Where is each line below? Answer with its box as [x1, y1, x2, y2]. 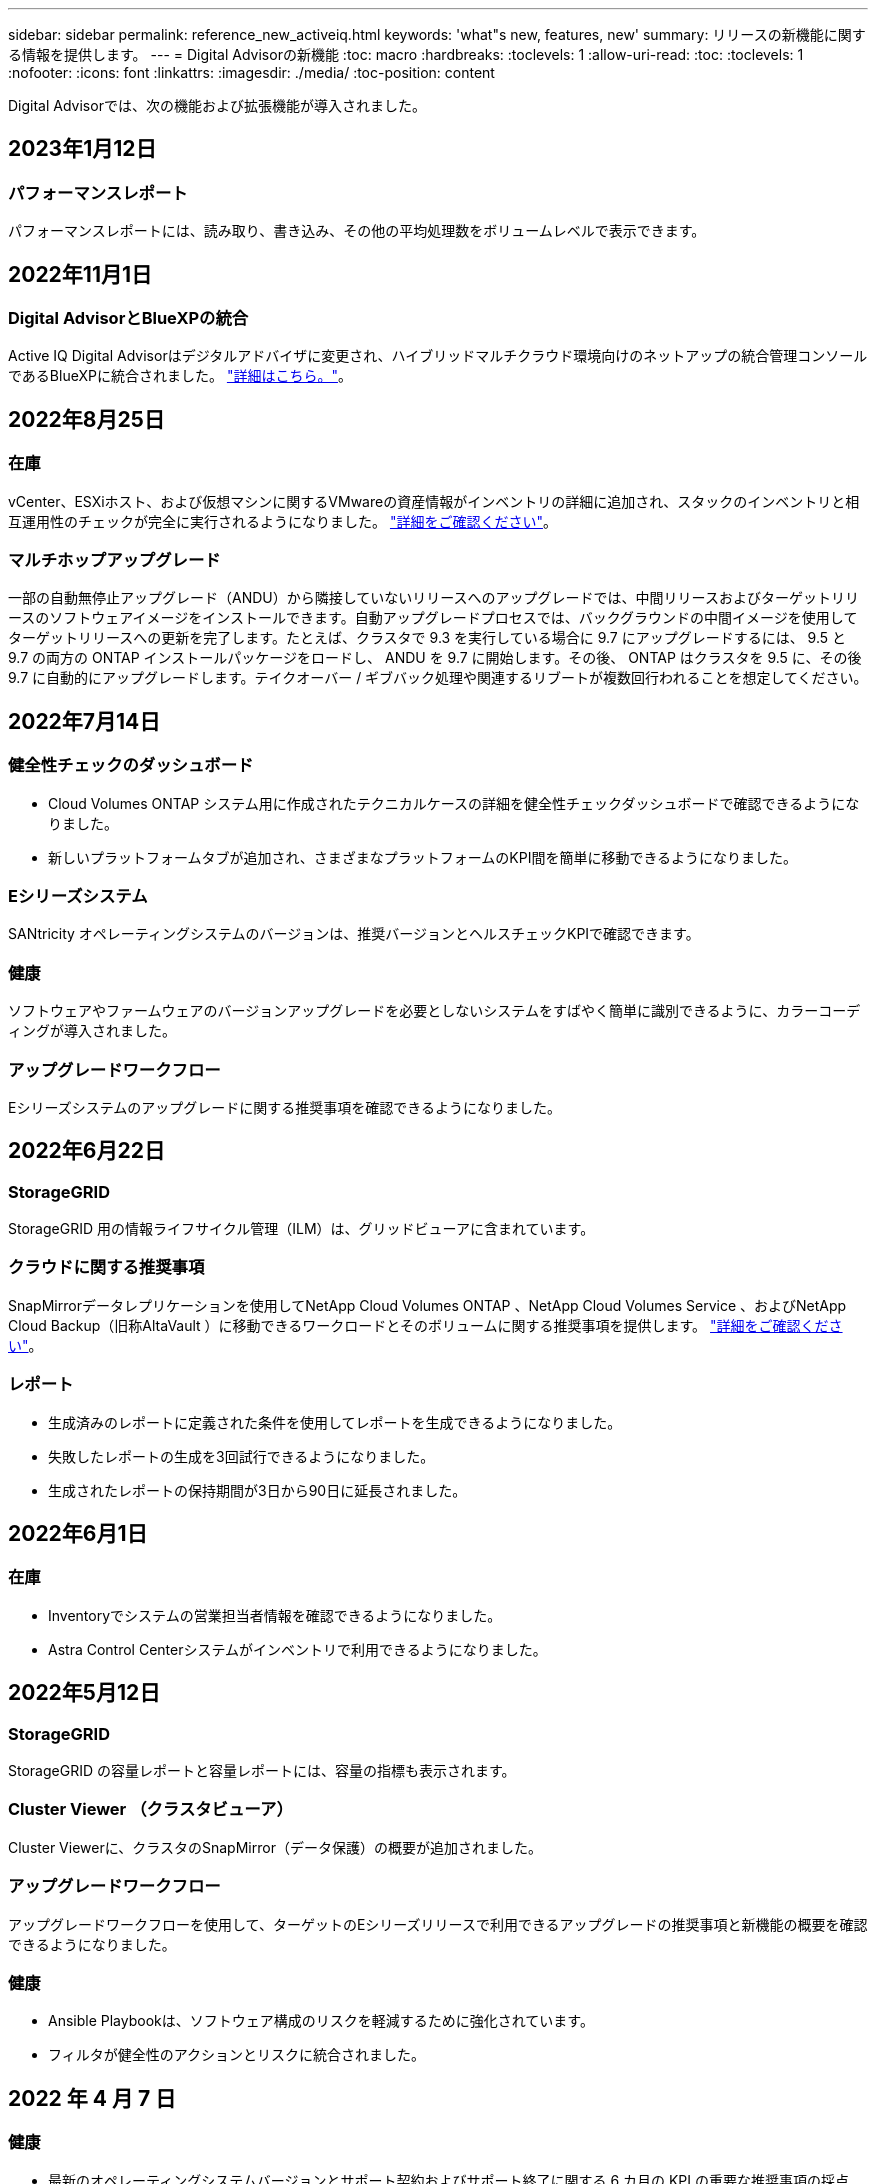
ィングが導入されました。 [8, 1022, 176, 1040]
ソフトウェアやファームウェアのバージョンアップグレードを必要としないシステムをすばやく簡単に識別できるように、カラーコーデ [8, 1002, 861, 1020]
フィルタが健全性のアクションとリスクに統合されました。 [48, 2046, 426, 2064]
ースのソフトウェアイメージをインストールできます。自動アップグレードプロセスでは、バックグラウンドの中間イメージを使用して [8, 609, 858, 627]
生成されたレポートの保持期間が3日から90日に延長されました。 [48, 1481, 467, 1499]
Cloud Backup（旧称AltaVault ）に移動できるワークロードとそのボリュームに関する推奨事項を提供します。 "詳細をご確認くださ [8, 1316, 843, 1334]
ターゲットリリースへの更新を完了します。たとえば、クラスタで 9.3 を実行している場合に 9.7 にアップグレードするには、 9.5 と [8, 629, 847, 647]
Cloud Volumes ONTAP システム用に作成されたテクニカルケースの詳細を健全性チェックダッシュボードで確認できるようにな [48, 794, 860, 812]
